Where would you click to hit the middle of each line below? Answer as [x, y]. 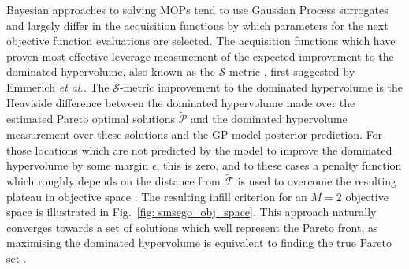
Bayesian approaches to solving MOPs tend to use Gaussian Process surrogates [197, 9]
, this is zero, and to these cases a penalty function [279, 165]
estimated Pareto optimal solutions [91, 119]
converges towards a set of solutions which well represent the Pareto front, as [192, 227]
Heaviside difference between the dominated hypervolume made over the [181, 102]
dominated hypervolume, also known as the [111, 71]
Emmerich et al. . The [58, 86]
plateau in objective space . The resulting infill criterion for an [157, 196]
